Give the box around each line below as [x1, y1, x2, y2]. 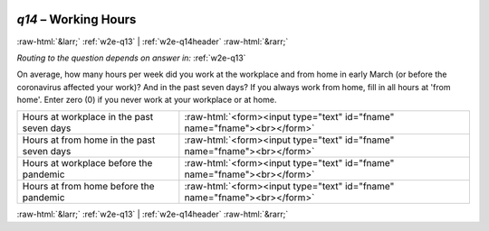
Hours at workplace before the [22, 157, 153, 170]
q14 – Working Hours [16, 12, 137, 27]
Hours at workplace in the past [22, 111, 154, 124]
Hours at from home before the [22, 180, 155, 193]
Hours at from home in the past [22, 134, 156, 146]
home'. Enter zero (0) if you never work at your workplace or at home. [16, 95, 277, 106]
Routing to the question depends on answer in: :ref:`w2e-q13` [16, 52, 246, 63]
